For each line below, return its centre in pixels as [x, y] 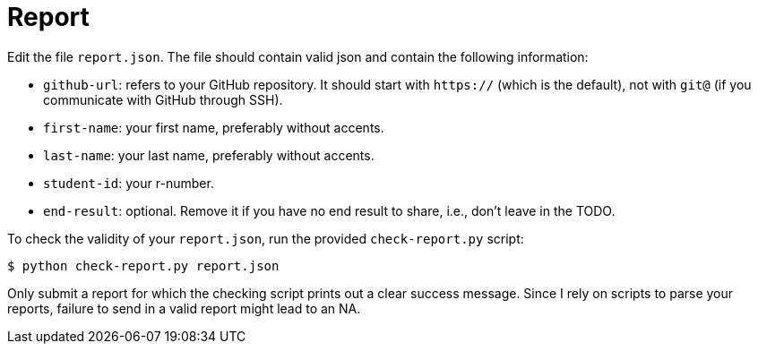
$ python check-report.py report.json [143, 265]
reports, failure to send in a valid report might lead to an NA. [184, 308]
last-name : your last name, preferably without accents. [209, 155]
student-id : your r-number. [129, 183]
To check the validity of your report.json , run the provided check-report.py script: [266, 238]
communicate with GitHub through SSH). [163, 99]
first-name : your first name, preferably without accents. [214, 127]
